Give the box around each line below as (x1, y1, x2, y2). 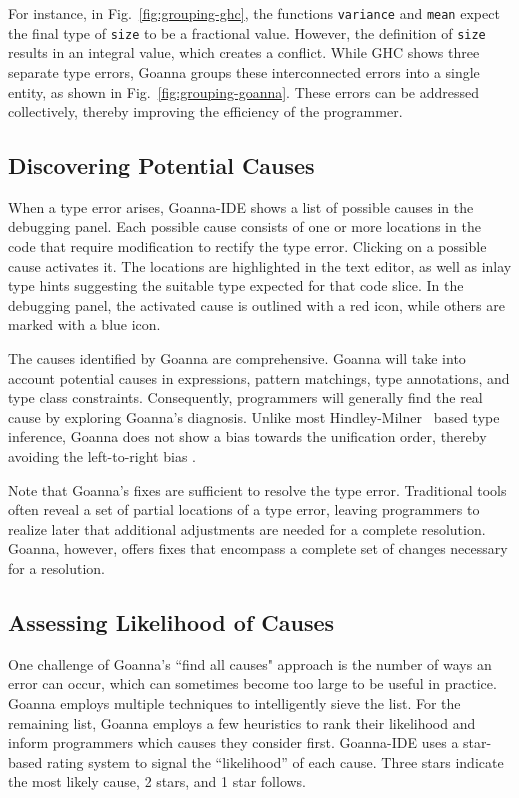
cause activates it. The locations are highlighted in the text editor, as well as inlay (8, 255, 512, 276)
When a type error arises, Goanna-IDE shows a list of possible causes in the (8, 196, 474, 217)
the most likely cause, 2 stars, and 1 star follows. (8, 771, 307, 792)
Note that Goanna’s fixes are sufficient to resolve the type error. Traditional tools (8, 479, 507, 500)
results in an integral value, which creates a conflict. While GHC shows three (8, 42, 480, 63)
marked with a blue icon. (8, 314, 161, 335)
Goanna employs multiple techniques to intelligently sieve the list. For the (8, 692, 461, 713)
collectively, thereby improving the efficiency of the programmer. (8, 101, 403, 122)
